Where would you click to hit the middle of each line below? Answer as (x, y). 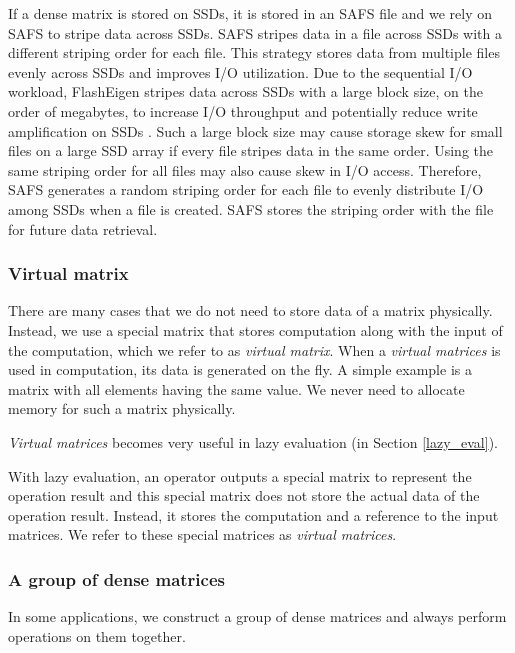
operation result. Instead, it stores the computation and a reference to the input (253, 514)
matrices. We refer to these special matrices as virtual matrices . (202, 534)
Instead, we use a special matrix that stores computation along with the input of (255, 329)
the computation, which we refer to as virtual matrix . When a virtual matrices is (254, 349)
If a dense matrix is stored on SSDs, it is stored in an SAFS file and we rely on (250, 13)
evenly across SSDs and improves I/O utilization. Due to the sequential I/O (240, 71)
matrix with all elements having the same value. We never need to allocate (236, 388)
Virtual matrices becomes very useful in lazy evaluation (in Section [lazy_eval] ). (253, 441)
